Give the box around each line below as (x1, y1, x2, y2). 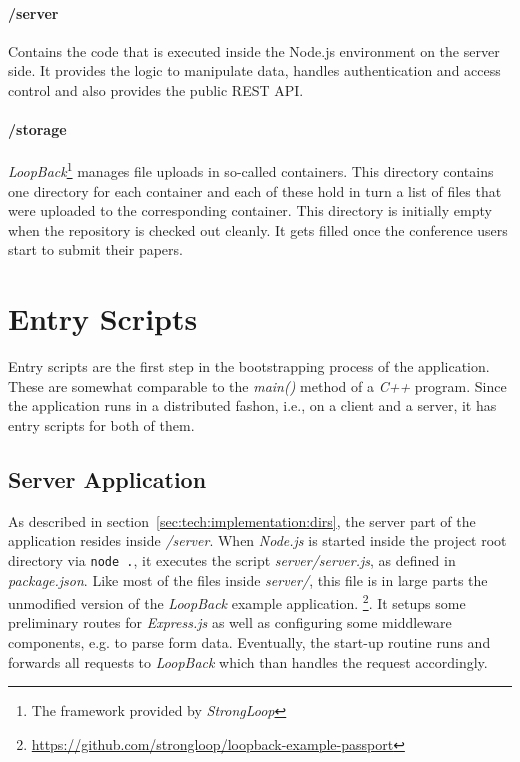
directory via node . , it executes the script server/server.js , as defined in (8, 549, 456, 570)
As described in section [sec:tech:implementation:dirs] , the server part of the (8, 510, 476, 531)
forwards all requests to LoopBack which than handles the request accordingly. (8, 651, 488, 672)
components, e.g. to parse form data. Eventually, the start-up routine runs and (8, 631, 491, 652)
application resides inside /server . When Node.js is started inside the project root (8, 530, 507, 551)
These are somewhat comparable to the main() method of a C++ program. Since (8, 375, 507, 396)
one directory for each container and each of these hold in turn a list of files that (8, 180, 502, 201)
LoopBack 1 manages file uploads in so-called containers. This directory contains (8, 158, 494, 182)
